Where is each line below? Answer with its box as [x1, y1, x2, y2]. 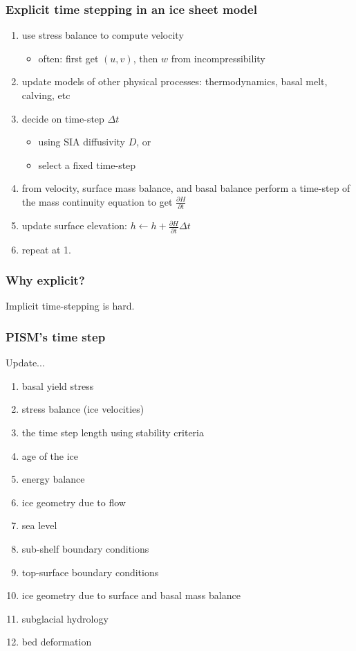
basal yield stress [21, 378, 94, 393]
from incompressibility [171, 51, 265, 65]
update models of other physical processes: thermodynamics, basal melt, [21, 74, 328, 89]
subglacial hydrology [21, 611, 109, 625]
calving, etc [21, 88, 71, 102]
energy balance [21, 472, 85, 486]
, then [133, 51, 158, 65]
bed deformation [21, 634, 92, 649]
